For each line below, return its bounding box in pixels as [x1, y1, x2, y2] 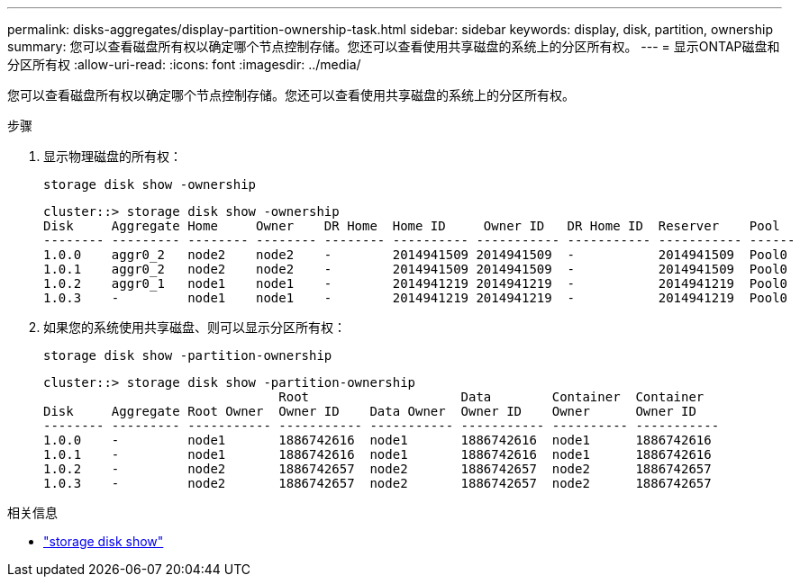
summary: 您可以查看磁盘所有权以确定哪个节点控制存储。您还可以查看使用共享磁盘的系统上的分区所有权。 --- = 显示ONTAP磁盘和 [7, 39, 780, 54]
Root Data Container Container [278, 390, 705, 404]
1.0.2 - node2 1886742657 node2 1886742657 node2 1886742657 [43, 462, 712, 476]
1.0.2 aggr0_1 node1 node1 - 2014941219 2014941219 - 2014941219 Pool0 [43, 276, 788, 291]
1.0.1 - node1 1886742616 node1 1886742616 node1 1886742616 [43, 447, 712, 462]
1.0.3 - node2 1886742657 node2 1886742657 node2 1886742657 [43, 476, 712, 490]
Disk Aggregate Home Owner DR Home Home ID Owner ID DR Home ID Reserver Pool [43, 219, 780, 233]
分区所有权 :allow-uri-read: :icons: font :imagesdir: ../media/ [7, 57, 361, 72]
